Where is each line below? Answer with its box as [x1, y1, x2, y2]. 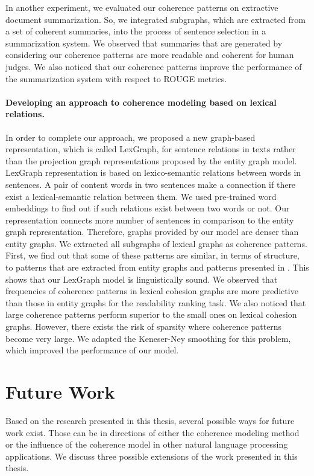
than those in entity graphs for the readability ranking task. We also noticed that [5, 296, 306, 309]
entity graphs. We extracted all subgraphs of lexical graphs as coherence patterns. [5, 237, 307, 249]
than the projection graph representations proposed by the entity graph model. [5, 154, 297, 167]
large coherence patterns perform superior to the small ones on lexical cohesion [5, 308, 297, 321]
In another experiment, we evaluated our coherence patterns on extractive [5, 1, 278, 13]
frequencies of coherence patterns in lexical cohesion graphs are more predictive [5, 285, 298, 297]
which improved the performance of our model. [5, 344, 179, 356]
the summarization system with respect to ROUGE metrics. [5, 72, 227, 85]
